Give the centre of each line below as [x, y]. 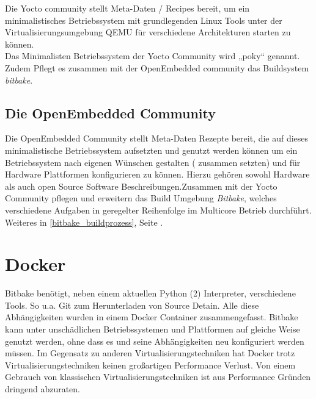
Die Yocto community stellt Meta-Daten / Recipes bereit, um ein [127, 8]
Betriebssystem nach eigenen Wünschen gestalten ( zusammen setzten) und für [153, 162]
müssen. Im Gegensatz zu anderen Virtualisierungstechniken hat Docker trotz [150, 353]
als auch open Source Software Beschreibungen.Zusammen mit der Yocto [141, 186]
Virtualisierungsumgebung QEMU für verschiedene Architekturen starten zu [148, 32]
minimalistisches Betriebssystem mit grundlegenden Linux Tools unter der [144, 20]
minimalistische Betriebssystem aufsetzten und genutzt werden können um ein [151, 150]
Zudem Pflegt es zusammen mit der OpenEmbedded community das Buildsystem [157, 67]
